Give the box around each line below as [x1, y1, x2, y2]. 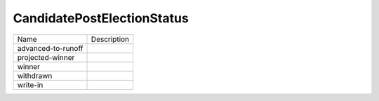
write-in [17, 80, 44, 90]
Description [91, 34, 130, 44]
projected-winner [17, 52, 75, 62]
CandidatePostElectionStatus [13, 10, 189, 26]
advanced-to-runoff [17, 43, 84, 53]
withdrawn [17, 70, 53, 80]
